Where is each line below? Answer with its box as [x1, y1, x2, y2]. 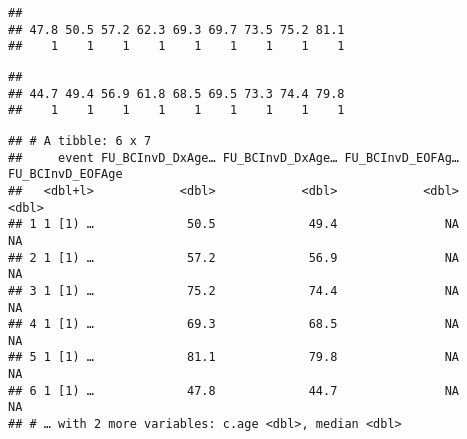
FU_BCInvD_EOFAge [8, 167, 123, 182]
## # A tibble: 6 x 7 [8, 133, 152, 148]
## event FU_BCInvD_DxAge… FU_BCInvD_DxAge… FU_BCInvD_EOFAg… [8, 150, 460, 165]
